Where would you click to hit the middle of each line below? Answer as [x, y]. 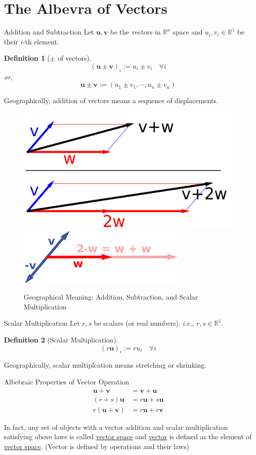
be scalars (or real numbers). [137, 323]
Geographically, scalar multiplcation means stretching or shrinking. [105, 365]
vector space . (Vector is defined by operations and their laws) [97, 446]
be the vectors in [135, 32]
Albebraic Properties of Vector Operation [67, 382]
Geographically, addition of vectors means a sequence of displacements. [111, 100]
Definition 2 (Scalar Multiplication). [61, 340]
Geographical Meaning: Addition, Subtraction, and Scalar [111, 297]
